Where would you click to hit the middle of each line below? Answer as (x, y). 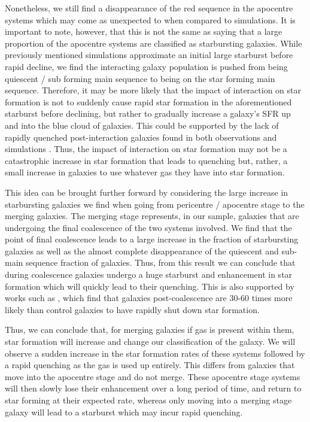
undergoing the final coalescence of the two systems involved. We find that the (148, 227)
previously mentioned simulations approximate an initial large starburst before (149, 55)
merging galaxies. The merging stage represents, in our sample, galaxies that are (152, 216)
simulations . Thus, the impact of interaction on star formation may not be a (146, 149)
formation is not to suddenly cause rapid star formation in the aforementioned (148, 101)
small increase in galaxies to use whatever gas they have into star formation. (145, 172)
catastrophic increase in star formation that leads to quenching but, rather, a (146, 160)
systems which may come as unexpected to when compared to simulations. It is (150, 19)
